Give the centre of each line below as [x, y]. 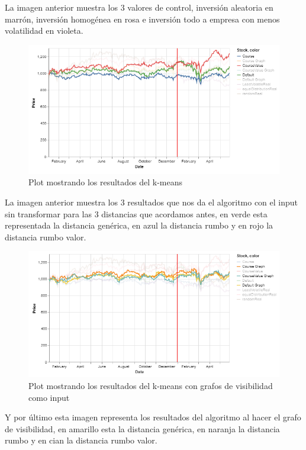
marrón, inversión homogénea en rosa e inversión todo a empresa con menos [142, 19]
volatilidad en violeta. [44, 30]
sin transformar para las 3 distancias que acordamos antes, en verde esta [136, 213]
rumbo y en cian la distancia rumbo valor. [81, 440]
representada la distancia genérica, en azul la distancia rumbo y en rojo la [139, 225]
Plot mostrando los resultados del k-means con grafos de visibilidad [151, 385]
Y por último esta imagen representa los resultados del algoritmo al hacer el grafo [153, 417]
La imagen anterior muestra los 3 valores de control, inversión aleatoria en [139, 7]
